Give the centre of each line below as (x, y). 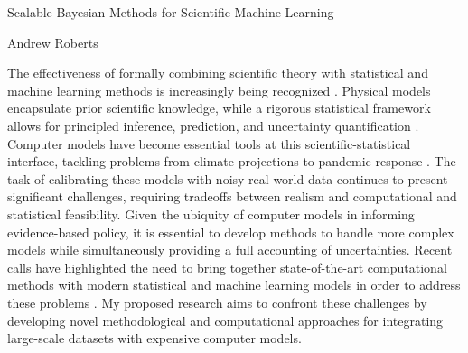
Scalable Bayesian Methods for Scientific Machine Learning (171, 12)
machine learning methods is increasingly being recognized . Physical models (219, 90)
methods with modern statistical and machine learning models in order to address (234, 285)
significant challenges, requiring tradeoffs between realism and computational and (232, 196)
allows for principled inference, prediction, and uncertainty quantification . (213, 125)
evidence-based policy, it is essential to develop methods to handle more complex (231, 232)
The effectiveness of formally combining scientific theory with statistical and (218, 73)
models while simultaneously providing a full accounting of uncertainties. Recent (230, 250)
